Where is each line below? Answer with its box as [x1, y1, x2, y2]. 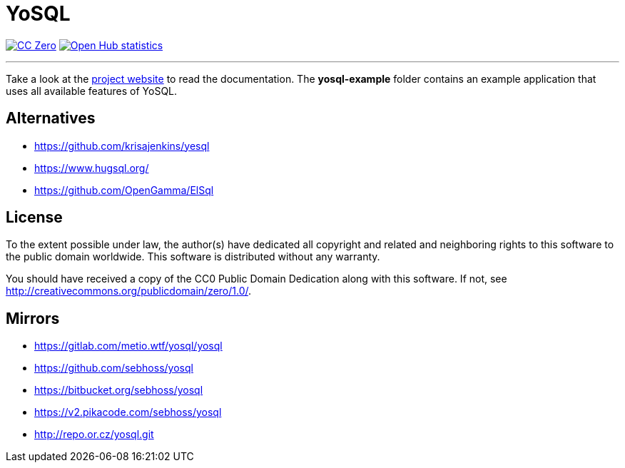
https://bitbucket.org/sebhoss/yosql [34, 384, 203, 397]
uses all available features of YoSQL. [6, 84, 178, 97]
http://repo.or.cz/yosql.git [34, 428, 154, 441]
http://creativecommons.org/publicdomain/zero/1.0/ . [6, 285, 252, 297]
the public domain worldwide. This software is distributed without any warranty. [6, 250, 380, 263]
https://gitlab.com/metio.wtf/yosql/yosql [34, 340, 223, 352]
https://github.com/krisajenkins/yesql [34, 139, 210, 152]
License [6, 208, 63, 227]
